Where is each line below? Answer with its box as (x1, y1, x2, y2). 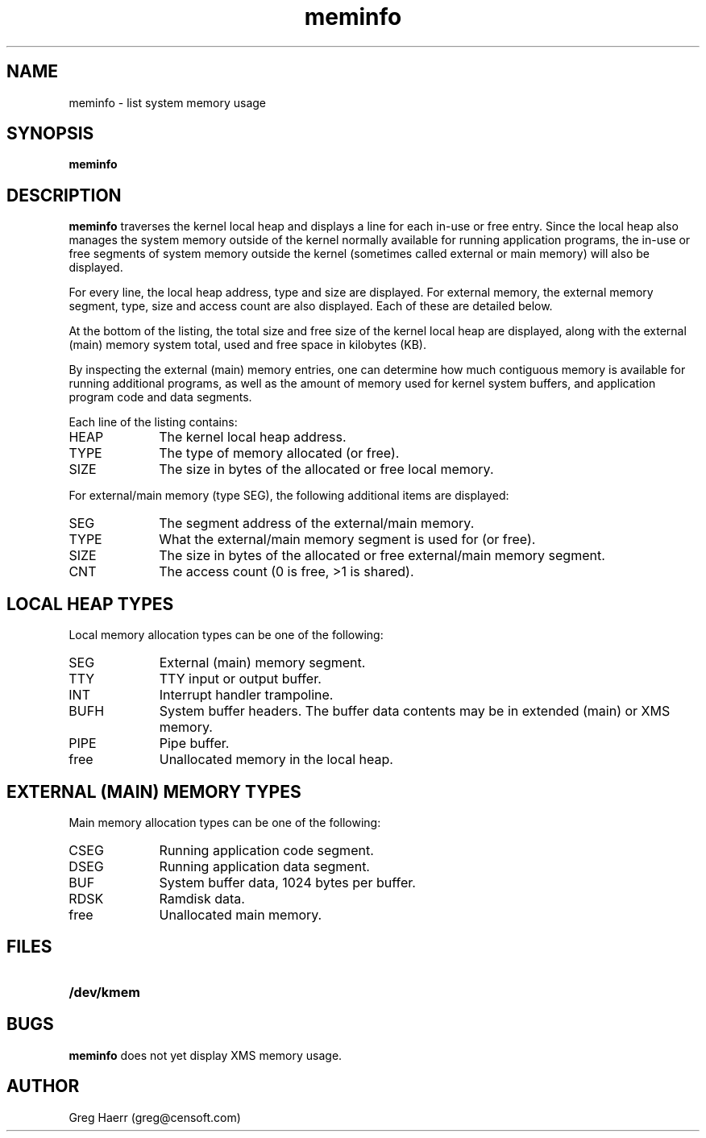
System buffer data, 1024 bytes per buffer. (159, 874, 416, 891)
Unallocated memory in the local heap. (159, 751, 393, 768)
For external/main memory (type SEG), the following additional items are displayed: (69, 488, 509, 503)
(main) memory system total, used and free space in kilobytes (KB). (69, 338, 426, 352)
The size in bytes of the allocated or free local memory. (159, 461, 494, 478)
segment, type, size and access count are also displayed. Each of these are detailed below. (69, 299, 553, 314)
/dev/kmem (69, 983, 140, 1000)
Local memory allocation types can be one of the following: (69, 628, 384, 642)
